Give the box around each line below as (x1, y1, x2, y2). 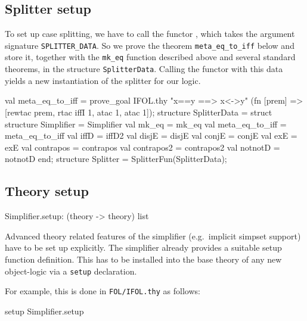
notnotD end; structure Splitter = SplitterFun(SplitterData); (5, 152, 227, 165)
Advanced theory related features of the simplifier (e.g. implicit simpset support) (5, 229, 301, 242)
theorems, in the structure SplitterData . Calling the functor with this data (5, 63, 283, 75)
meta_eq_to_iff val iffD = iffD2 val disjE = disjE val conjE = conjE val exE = (5, 129, 297, 142)
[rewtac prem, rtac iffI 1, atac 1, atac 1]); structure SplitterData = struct (5, 105, 272, 118)
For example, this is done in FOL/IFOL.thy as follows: (5, 285, 200, 297)
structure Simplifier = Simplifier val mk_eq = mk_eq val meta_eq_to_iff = (5, 117, 287, 130)
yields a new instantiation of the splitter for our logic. (5, 74, 201, 86)
